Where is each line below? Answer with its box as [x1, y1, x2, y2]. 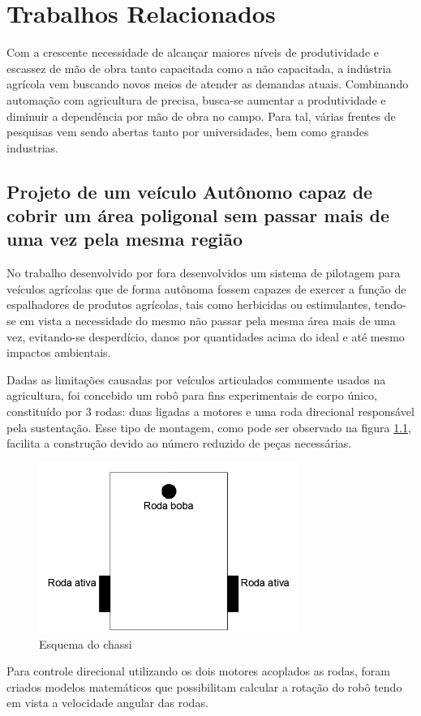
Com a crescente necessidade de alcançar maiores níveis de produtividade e [6, 44, 379, 61]
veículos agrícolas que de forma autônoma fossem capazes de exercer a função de [6, 280, 406, 297]
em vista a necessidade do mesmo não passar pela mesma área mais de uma [19, 312, 396, 329]
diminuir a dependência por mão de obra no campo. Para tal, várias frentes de [6, 107, 396, 124]
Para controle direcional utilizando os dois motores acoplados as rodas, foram [6, 662, 391, 680]
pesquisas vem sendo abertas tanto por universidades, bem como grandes [6, 123, 369, 140]
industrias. [6, 139, 58, 156]
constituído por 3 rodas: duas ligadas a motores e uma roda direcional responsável [6, 403, 415, 420]
